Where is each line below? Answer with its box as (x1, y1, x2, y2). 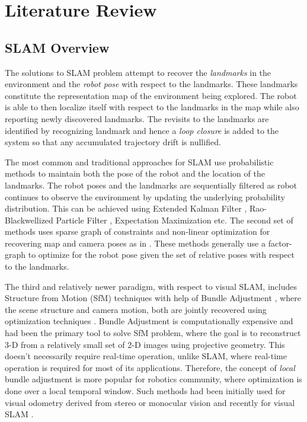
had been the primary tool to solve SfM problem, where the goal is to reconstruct (5, 327, 301, 339)
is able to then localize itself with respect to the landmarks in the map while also (5, 101, 299, 113)
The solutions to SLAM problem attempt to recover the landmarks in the (5, 66, 271, 78)
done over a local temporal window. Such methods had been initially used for (5, 385, 286, 397)
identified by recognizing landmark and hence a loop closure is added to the (5, 124, 279, 136)
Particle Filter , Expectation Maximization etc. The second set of (56, 213, 293, 226)
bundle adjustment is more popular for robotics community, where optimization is (5, 373, 302, 385)
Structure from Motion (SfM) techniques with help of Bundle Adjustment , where (5, 292, 301, 304)
